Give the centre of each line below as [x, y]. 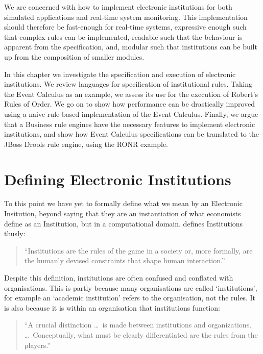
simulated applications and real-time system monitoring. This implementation [126, 17]
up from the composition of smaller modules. [74, 56]
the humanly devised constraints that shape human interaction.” [125, 260]
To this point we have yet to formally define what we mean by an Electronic [123, 203]
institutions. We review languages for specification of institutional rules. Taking [128, 84]
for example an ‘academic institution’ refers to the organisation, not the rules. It [130, 298]
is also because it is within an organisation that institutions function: [112, 307]
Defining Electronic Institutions [118, 179]
